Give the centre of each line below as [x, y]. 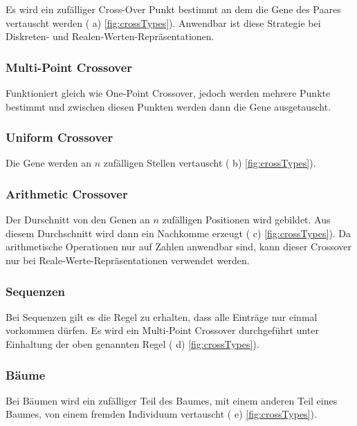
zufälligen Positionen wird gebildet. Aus [246, 220]
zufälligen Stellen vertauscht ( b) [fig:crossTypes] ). [210, 163]
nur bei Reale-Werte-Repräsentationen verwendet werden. [128, 260]
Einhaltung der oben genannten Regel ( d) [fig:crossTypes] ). [132, 344]
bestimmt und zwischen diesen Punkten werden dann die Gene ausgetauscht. [168, 106]
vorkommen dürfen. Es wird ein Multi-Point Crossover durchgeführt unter [162, 330]
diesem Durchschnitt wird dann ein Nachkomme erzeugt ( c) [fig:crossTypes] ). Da [178, 233]
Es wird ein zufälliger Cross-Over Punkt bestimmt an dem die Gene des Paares [173, 9]
